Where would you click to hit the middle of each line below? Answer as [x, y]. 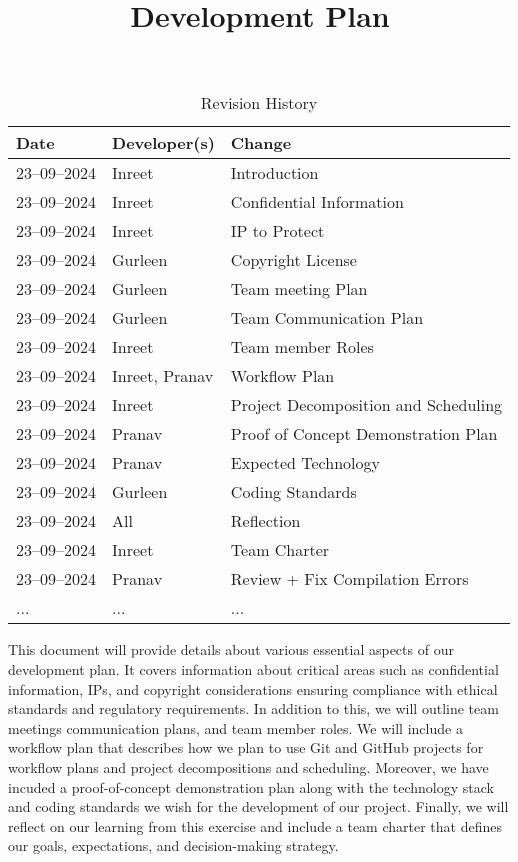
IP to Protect [277, 231]
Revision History [259, 103]
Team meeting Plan [299, 289]
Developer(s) [163, 143]
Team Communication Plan [327, 318]
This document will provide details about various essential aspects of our [231, 649]
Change [261, 143]
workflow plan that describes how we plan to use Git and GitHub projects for [246, 747]
